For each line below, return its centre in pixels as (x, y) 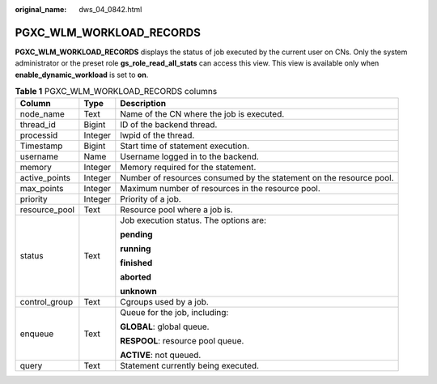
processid (39, 135)
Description (143, 104)
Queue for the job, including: (174, 313)
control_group (47, 302)
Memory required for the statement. (188, 168)
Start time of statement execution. (185, 146)
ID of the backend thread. (169, 125)
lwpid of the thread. (157, 135)
